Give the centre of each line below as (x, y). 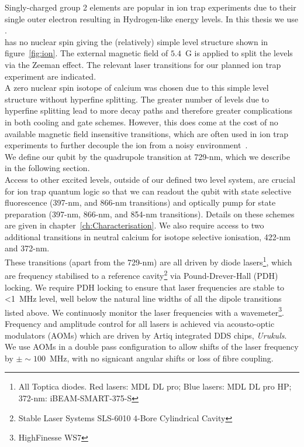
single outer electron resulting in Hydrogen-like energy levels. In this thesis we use (151, 18)
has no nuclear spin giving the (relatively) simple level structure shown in (137, 41)
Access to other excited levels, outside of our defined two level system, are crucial (150, 179)
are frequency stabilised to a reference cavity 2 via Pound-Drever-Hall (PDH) (141, 274)
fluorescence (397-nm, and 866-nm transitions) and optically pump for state (140, 202)
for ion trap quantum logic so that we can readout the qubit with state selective (148, 191)
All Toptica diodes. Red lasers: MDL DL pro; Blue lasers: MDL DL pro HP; (155, 386)
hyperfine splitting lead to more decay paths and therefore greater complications (149, 110)
